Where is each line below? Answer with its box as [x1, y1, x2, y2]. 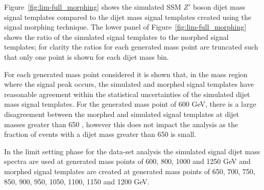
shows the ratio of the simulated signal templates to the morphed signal [4, 31, 229, 42]
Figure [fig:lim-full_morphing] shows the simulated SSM [4, 2, 181, 12]
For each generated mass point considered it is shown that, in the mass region [4, 68, 248, 79]
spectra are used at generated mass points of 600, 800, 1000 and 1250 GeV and [4, 156, 251, 167]
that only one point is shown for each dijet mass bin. [4, 51, 169, 62]
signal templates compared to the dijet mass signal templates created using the [4, 11, 251, 22]
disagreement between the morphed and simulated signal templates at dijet [4, 108, 239, 119]
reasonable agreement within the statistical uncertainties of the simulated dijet [4, 88, 250, 99]
